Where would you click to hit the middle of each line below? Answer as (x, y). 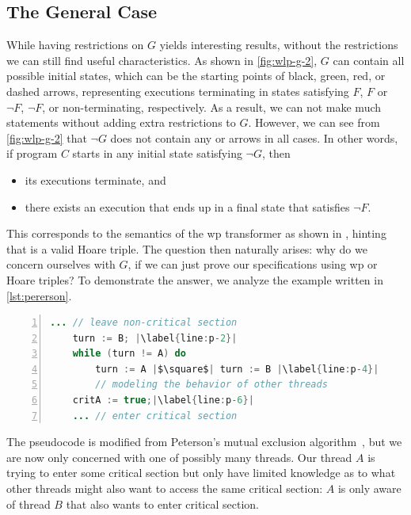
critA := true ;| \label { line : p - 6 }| (163, 401)
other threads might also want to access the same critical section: (165, 488)
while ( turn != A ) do (129, 354)
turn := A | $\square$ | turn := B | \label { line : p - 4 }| (237, 369)
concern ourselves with (61, 264)
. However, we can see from (314, 122)
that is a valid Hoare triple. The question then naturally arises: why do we (187, 248)
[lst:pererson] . (39, 295)
